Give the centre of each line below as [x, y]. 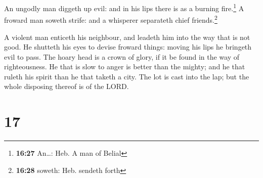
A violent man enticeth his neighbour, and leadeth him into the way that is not [127, 37]
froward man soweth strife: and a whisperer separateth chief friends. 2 [111, 19]
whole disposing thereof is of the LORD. [67, 86]
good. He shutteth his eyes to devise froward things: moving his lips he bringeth [128, 47]
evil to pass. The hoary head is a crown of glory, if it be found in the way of [122, 56]
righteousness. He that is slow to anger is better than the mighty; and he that [125, 66]
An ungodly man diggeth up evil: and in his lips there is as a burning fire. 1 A [124, 7]
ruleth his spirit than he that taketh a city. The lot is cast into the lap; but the [127, 76]
